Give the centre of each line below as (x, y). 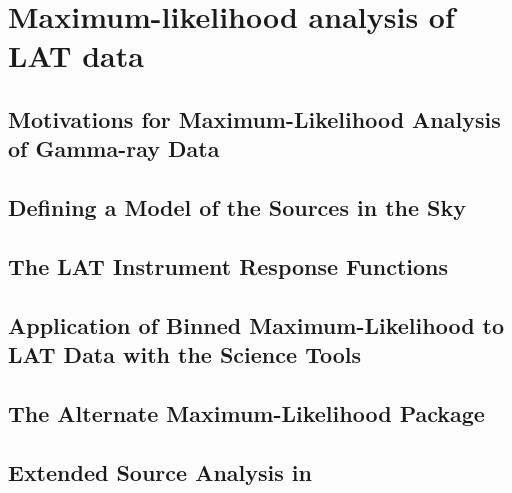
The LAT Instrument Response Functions (228, 265)
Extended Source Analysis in (160, 471)
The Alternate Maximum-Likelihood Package (246, 412)
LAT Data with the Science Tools (184, 354)
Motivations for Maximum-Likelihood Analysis (254, 118)
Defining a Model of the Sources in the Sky (237, 207)
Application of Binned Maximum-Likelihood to (256, 324)
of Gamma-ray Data (114, 148)
